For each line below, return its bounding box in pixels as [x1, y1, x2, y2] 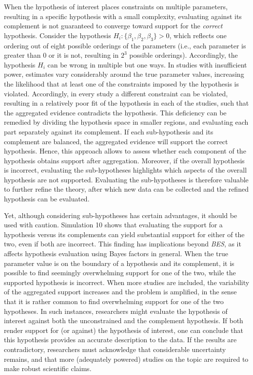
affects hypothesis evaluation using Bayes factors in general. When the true [4, 248, 229, 259]
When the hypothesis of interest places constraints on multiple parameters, [4, 1, 228, 11]
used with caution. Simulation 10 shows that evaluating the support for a [4, 220, 223, 230]
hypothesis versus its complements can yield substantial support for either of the [4, 229, 245, 239]
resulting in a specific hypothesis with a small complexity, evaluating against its [4, 11, 242, 21]
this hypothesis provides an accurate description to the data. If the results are [4, 334, 237, 345]
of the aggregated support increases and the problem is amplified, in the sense [4, 287, 237, 297]
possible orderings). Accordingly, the [129, 50, 238, 60]
